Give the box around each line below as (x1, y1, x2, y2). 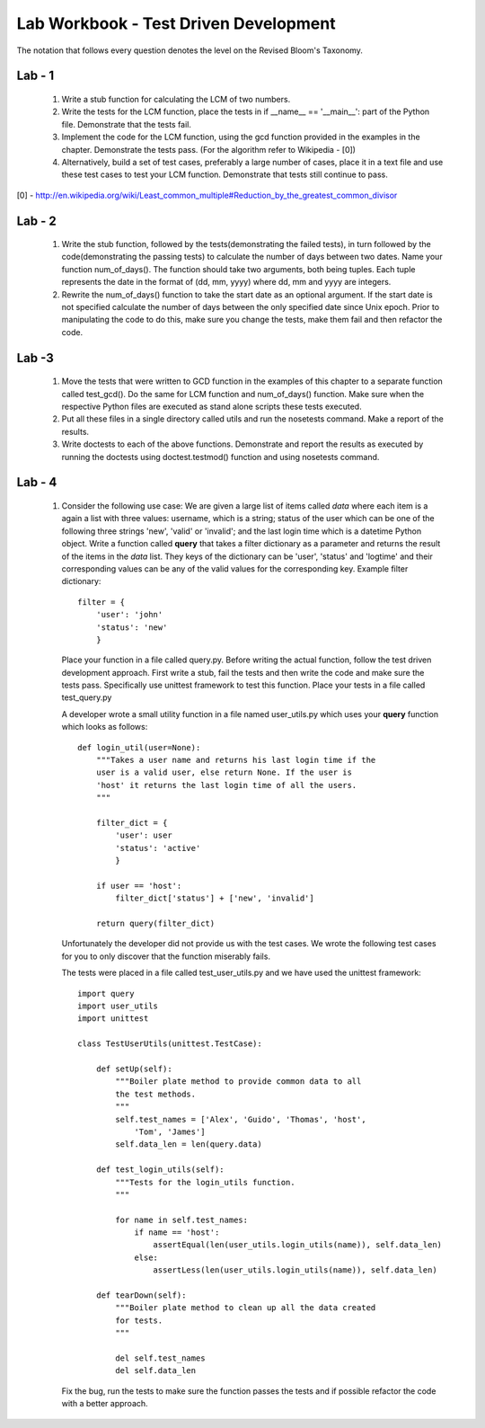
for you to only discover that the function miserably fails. (61, 951, 271, 962)
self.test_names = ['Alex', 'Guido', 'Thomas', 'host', (115, 1114, 367, 1124)
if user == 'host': (95, 881, 182, 891)
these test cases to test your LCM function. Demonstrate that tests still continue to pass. (61, 169, 388, 180)
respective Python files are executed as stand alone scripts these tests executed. (61, 401, 363, 412)
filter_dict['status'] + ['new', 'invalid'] (115, 893, 314, 903)
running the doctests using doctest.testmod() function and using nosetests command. (61, 451, 380, 462)
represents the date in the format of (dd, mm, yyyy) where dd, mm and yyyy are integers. (61, 277, 392, 288)
